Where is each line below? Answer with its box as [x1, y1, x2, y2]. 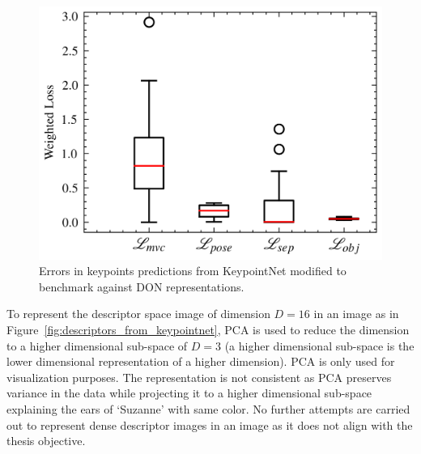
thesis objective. [6, 432, 86, 449]
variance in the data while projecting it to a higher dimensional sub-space [6, 384, 372, 401]
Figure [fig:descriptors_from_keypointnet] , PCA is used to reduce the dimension [6, 320, 410, 337]
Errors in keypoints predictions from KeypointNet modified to [39, 262, 347, 279]
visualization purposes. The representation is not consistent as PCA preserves [6, 368, 392, 385]
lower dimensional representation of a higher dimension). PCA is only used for [6, 353, 395, 370]
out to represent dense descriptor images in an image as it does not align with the [6, 416, 413, 433]
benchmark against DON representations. [39, 278, 245, 295]
